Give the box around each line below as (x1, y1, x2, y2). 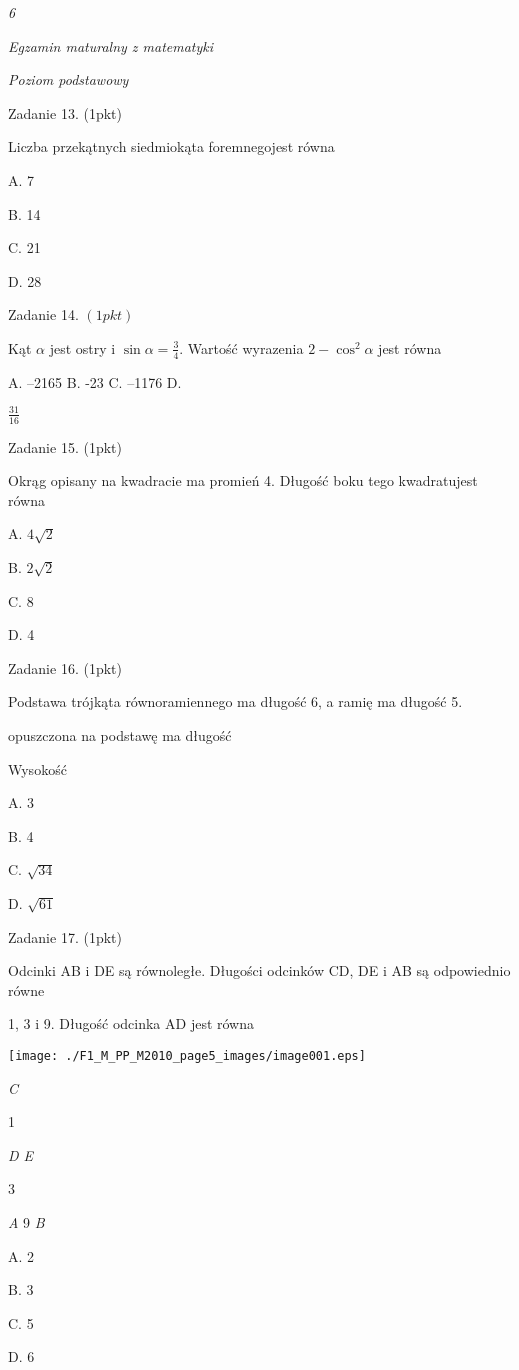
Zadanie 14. (8, 304, 79, 325)
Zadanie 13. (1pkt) (8, 102, 122, 123)
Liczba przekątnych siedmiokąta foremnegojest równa (8, 136, 335, 157)
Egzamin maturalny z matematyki (8, 35, 214, 56)
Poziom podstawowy (8, 69, 129, 90)
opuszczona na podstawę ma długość (8, 725, 232, 746)
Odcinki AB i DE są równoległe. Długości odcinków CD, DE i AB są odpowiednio (8, 960, 511, 981)
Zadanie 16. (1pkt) (8, 657, 122, 678)
